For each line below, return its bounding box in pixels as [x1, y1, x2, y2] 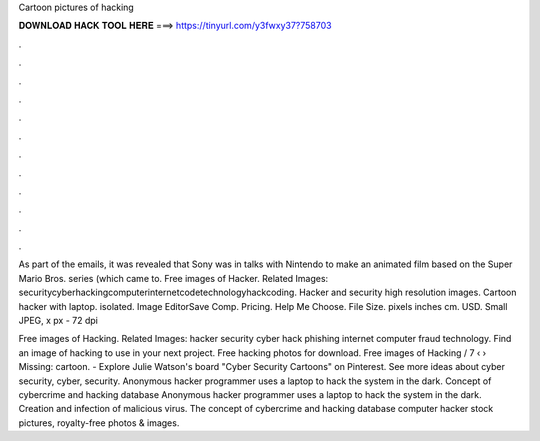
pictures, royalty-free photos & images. [18, 416, 180, 429]
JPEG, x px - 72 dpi [18, 315, 99, 327]
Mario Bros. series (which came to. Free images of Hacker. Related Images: [18, 272, 329, 284]
